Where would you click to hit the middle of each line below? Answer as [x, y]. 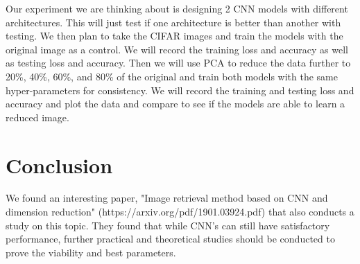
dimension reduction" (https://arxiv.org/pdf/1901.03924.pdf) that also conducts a [180, 212]
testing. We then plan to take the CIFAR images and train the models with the [174, 36]
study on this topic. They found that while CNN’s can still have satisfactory [168, 225]
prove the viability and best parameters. [91, 252]
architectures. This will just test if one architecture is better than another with [173, 22]
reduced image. [37, 117]
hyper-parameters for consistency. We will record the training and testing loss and [180, 90]
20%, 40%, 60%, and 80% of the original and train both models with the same [172, 76]
